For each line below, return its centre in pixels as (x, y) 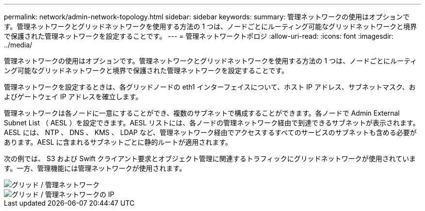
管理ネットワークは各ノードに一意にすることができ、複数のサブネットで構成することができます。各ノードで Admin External (202, 113)
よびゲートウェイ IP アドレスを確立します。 (73, 97)
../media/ (18, 45)
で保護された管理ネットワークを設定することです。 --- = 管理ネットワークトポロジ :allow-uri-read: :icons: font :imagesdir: (199, 36)
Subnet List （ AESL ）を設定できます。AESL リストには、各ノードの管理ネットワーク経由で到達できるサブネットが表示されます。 (212, 123)
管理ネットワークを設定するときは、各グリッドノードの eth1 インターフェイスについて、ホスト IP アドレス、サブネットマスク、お (210, 87)
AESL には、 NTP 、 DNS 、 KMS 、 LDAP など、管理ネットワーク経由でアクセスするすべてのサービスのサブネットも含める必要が (210, 132)
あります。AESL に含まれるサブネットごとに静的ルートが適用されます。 (118, 142)
